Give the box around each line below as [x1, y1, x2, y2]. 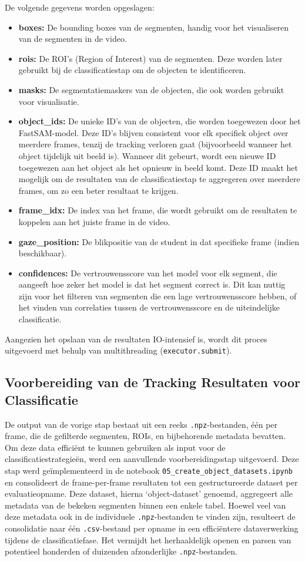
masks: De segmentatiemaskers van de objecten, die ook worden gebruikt [18, 83, 284, 95]
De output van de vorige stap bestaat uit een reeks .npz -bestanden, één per [5, 418, 278, 430]
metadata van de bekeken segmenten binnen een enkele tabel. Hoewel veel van [5, 499, 286, 511]
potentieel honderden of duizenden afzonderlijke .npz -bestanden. [5, 545, 237, 557]
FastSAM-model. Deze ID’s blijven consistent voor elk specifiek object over [18, 126, 289, 138]
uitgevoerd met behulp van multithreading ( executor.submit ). [5, 344, 232, 357]
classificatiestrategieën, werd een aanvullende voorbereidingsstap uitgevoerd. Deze [5, 453, 299, 465]
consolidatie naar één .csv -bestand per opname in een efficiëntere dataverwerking [5, 522, 299, 534]
